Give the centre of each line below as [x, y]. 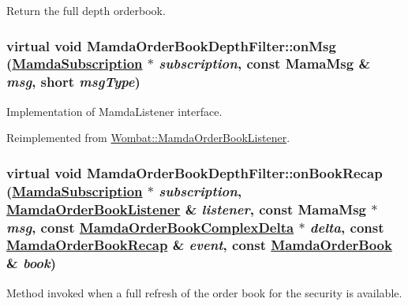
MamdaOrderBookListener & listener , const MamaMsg [186, 209]
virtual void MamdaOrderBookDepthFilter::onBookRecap [195, 172]
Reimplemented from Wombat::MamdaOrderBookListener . [148, 138]
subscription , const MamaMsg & [265, 63]
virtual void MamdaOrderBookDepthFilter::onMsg [171, 45]
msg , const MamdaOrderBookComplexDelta [150, 227]
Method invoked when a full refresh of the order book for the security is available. [204, 292]
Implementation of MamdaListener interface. [114, 111]
